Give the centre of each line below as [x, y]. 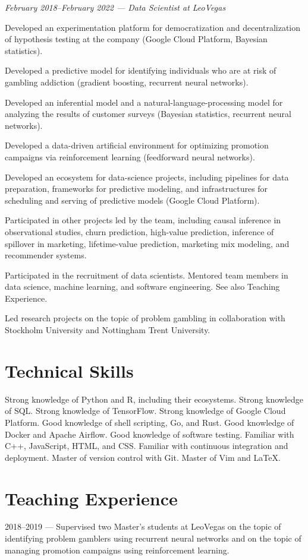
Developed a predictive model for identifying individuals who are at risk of [141, 70]
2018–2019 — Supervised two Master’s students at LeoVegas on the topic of [143, 526]
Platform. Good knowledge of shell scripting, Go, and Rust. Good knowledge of [150, 422]
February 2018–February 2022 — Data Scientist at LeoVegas [115, 7]
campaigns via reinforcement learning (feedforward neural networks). [130, 156]
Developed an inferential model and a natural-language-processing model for [144, 102]
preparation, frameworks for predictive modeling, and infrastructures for [136, 189]
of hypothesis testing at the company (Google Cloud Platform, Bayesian [136, 39]
